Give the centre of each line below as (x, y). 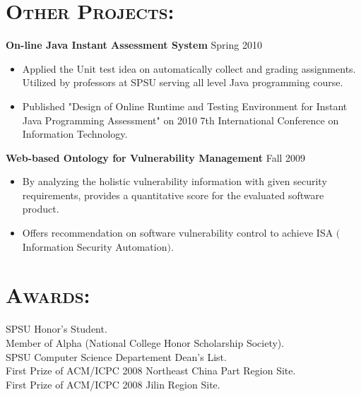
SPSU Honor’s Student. (57, 329)
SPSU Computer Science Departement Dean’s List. (116, 356)
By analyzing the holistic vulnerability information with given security (174, 181)
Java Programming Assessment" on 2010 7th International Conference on (180, 120)
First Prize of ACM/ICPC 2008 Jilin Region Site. (113, 384)
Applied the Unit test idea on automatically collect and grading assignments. (189, 68)
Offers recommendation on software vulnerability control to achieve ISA (178, 233)
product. (41, 209)
